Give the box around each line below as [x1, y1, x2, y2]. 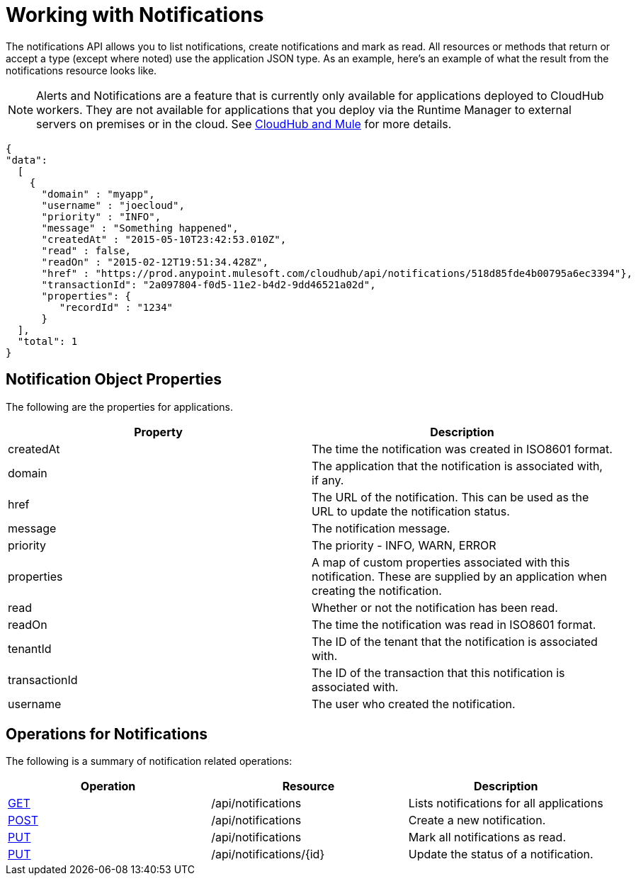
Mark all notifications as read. [408, 830, 566, 845]
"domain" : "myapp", [41, 188, 155, 200]
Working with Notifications [6, 3, 264, 27]
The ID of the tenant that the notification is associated [312, 634, 598, 649]
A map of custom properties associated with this [312, 555, 570, 569]
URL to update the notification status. [312, 504, 510, 518]
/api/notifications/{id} [211, 847, 325, 862]
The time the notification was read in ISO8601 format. [312, 617, 596, 632]
